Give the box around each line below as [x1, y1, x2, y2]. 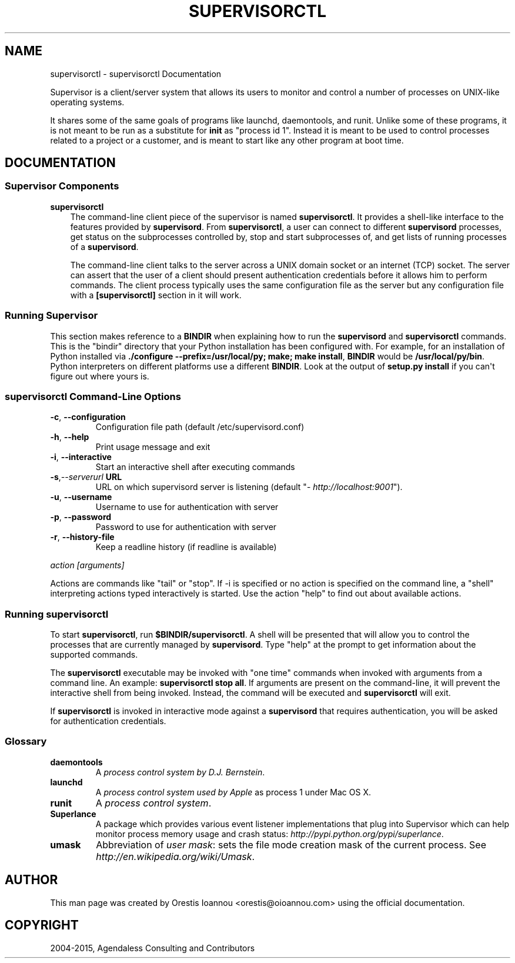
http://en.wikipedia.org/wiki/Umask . [96, 850, 255, 862]
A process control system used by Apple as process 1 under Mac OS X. [95, 787, 372, 797]
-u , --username [50, 492, 112, 502]
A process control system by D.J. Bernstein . [95, 767, 265, 777]
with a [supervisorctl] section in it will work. [70, 289, 242, 300]
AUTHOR [5, 872, 58, 888]
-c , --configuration [50, 412, 126, 422]
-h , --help [50, 432, 89, 442]
